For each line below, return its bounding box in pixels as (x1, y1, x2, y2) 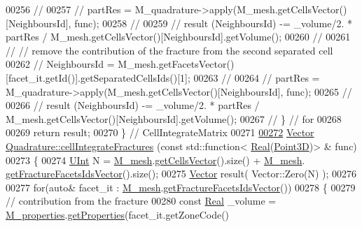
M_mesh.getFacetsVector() (118, 57, 235, 71)
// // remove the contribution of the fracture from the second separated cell (6, 43, 333, 57)
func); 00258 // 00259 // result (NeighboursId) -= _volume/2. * (74, 15, 353, 30)
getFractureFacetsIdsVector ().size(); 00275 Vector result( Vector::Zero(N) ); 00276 (6, 166, 357, 181)
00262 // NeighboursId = (6, 57, 115, 71)
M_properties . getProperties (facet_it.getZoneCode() (6, 207, 230, 221)
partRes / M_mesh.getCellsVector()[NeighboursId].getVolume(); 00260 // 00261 (6, 29, 351, 44)
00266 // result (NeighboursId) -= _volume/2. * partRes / (6, 98, 260, 112)
